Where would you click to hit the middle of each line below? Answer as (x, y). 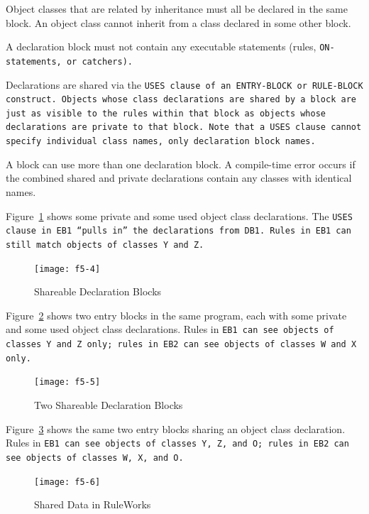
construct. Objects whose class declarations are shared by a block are (181, 100)
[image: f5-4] (67, 269)
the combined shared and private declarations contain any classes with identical (179, 178)
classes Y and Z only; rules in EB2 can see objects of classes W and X (181, 345)
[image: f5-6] (67, 482)
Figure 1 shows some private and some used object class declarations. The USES (179, 215)
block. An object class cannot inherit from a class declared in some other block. (178, 22)
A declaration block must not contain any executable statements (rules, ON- (170, 47)
